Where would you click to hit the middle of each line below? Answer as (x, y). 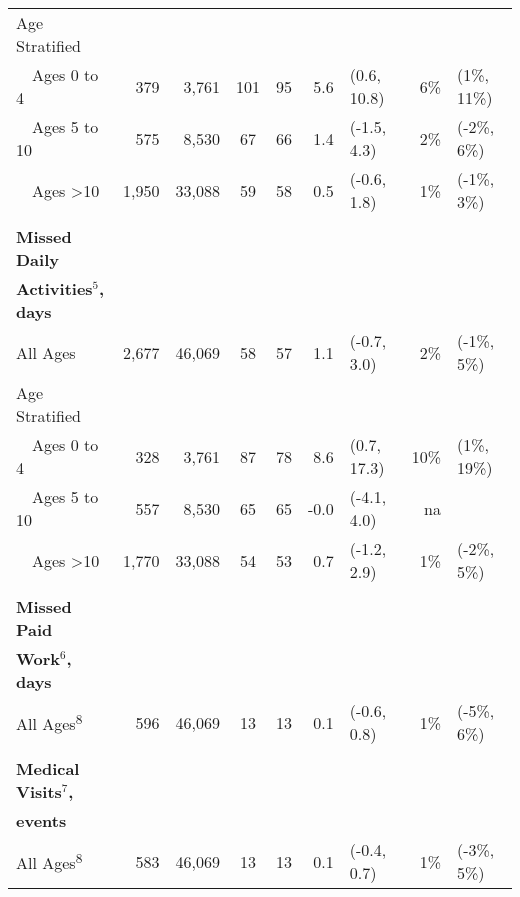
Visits (39, 791)
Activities (54, 288)
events (41, 820)
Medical (48, 768)
